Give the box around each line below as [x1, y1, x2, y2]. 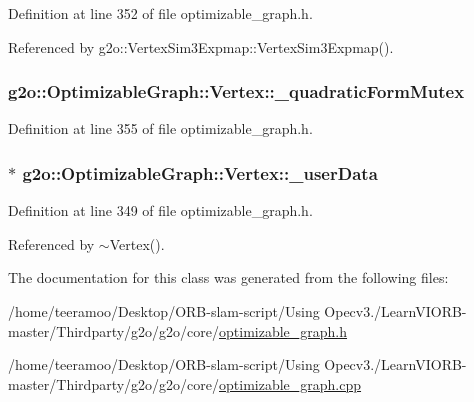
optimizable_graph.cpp [219, 373, 362, 394]
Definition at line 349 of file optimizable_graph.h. [8, 200, 313, 221]
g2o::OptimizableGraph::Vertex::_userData [22, 160, 378, 185]
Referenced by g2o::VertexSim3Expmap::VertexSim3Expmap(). [8, 36, 394, 57]
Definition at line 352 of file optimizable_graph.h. [8, 3, 313, 23]
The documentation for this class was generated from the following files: [8, 267, 449, 288]
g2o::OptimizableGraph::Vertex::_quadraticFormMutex [8, 79, 465, 104]
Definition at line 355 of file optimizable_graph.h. [8, 118, 313, 139]
